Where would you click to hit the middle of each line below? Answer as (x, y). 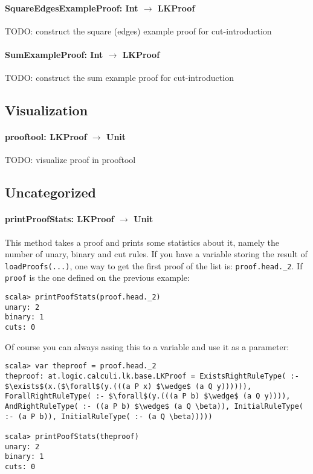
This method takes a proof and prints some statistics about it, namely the (142, 242)
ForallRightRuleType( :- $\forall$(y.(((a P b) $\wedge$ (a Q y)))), (148, 396)
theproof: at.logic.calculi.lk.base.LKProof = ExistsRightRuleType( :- (152, 376)
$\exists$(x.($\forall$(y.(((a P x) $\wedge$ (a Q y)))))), (128, 386)
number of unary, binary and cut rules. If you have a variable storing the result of (156, 254)
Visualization (47, 110)
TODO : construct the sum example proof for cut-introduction (119, 78)
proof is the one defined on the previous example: (97, 277)
